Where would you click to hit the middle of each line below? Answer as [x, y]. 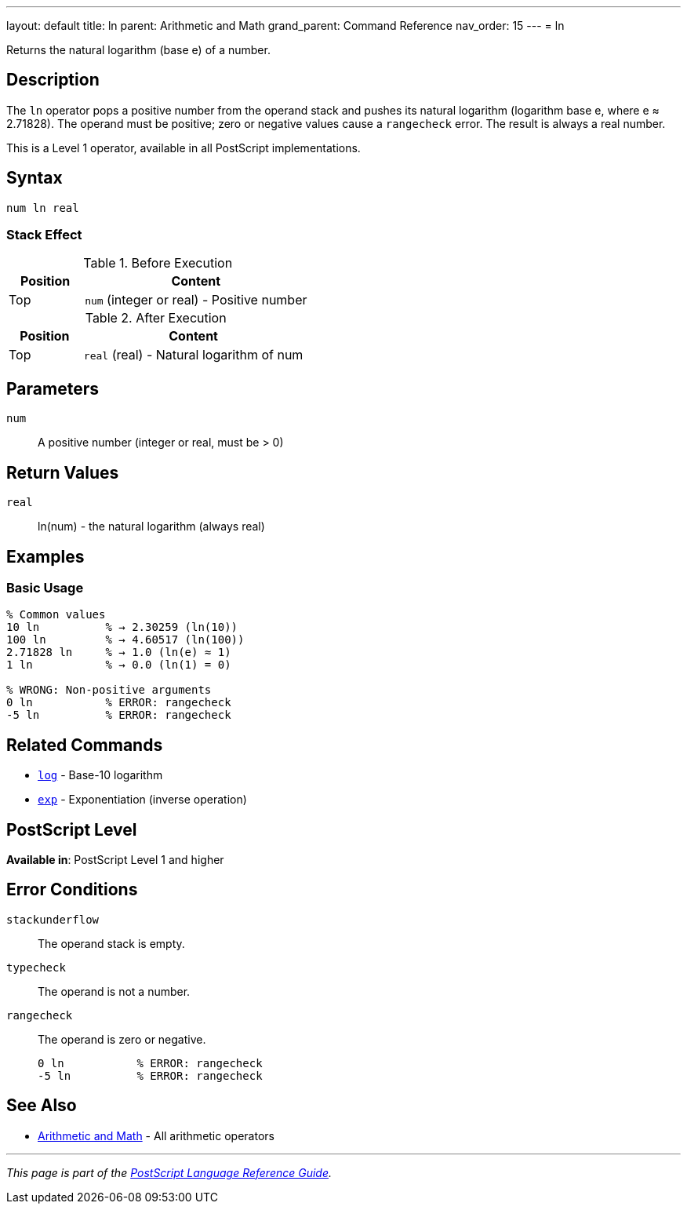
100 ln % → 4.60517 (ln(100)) [125, 640]
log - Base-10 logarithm [100, 775]
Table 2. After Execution [156, 318]
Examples [45, 556]
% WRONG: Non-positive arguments [109, 690]
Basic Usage [45, 587]
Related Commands [85, 745]
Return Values [63, 472]
